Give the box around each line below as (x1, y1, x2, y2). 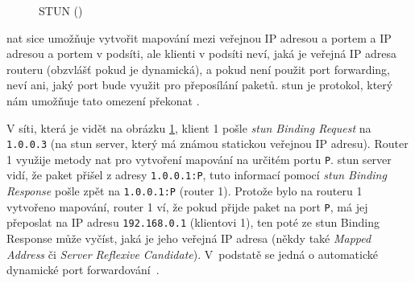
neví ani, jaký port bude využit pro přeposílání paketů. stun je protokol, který (6, 76, 393, 93)
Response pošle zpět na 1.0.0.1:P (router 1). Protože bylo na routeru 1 (6, 183, 363, 199)
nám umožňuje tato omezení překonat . (6, 92, 200, 109)
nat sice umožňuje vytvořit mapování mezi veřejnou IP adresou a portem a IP (6, 29, 392, 46)
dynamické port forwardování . (6, 261, 160, 278)
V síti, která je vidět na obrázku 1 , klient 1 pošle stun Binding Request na (6, 119, 371, 136)
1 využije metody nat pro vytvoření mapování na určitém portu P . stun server (6, 150, 392, 167)
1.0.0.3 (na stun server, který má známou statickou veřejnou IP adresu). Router (6, 135, 409, 152)
